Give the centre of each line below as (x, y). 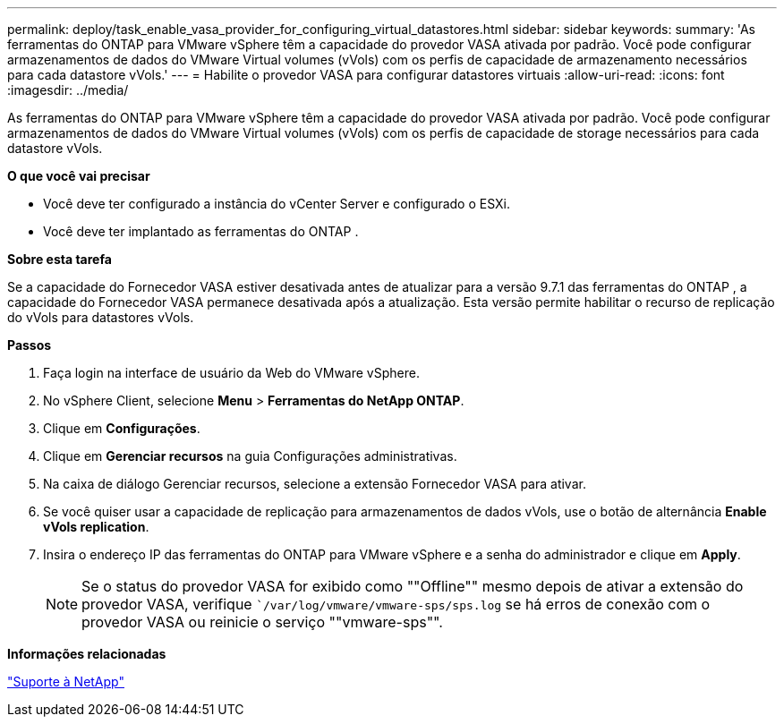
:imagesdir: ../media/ (68, 90)
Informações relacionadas (87, 654)
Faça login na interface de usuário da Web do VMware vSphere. (231, 373)
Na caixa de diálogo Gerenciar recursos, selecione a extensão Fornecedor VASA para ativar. (315, 484)
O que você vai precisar (79, 176)
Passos (30, 345)
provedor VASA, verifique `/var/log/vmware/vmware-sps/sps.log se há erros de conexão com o (396, 604)
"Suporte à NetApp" (66, 681)
